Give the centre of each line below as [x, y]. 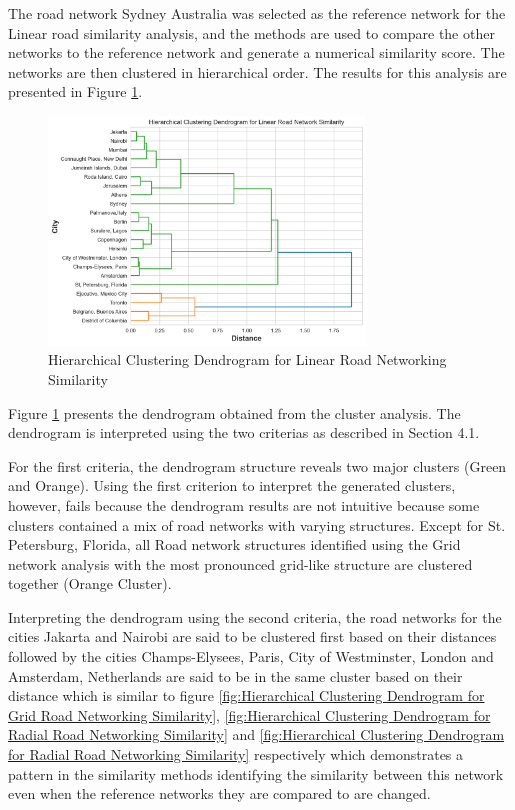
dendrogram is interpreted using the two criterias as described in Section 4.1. [244, 432]
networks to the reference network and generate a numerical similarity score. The [256, 52]
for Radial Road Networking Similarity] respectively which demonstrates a [236, 754]
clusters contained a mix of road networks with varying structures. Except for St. [257, 524]
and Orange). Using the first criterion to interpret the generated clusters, [232, 485]
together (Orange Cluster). [90, 583]
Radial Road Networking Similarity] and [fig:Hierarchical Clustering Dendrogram [256, 734]
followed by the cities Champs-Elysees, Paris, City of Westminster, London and [251, 656]
